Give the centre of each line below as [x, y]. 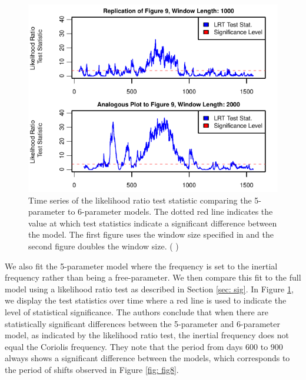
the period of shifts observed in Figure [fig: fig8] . [92, 369]
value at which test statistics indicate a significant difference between [153, 223]
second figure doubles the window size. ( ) [104, 246]
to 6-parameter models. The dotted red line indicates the [170, 211]
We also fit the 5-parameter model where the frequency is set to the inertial [141, 266]
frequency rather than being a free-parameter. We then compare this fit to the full [153, 277]
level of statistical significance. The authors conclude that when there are [137, 311]
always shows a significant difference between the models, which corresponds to [147, 358]
